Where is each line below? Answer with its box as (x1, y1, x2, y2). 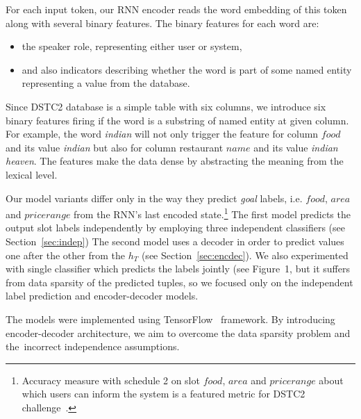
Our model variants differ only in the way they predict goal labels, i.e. (6, 190, 303, 205)
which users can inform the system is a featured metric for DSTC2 (22, 386, 305, 401)
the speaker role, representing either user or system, (22, 39, 242, 54)
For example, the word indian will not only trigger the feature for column (6, 126, 319, 141)
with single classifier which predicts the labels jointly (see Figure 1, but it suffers (6, 261, 351, 276)
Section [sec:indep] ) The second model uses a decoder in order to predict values (6, 233, 344, 248)
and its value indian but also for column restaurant (6, 140, 224, 154)
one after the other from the (6, 247, 126, 262)
